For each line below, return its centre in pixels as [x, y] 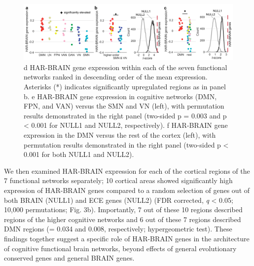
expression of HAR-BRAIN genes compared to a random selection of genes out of [127, 190]
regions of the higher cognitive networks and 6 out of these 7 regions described [123, 219]
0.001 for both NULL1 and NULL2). [79, 154]
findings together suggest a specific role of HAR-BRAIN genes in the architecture [127, 238]
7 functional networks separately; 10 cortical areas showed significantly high [118, 180]
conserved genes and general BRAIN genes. [69, 258]
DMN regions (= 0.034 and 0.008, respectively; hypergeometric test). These [118, 229]
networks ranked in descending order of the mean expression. [116, 77]
